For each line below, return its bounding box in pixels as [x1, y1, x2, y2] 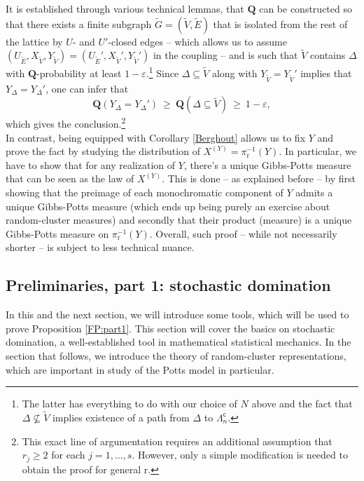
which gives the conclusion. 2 [6, 114, 126, 131]
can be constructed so [259, 1, 352, 15]
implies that [300, 66, 352, 81]
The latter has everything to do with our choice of [22, 396, 237, 411]
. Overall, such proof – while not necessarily [149, 226, 337, 240]
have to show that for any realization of [6, 157, 176, 172]
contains [310, 48, 346, 62]
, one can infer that [45, 81, 129, 95]
